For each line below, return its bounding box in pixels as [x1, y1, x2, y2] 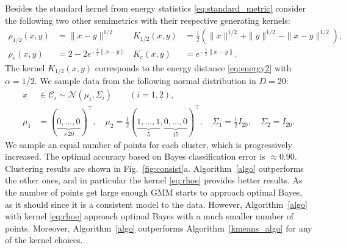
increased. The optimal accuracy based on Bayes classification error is [5, 150, 265, 163]
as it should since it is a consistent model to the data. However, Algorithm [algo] [5, 197, 308, 210]
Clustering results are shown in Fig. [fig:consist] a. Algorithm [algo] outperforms [5, 161, 304, 174]
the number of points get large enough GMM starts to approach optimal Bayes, [5, 185, 303, 198]
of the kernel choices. [5, 233, 83, 246]
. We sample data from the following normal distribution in [34, 74, 256, 87]
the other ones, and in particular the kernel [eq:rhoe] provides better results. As [5, 174, 303, 186]
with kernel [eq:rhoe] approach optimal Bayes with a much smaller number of [5, 210, 294, 222]
